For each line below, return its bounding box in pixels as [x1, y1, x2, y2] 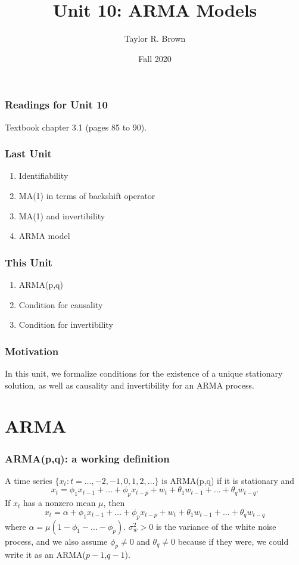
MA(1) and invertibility [18, 209, 105, 222]
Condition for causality [18, 298, 103, 311]
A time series [5, 474, 52, 486]
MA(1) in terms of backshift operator [18, 190, 155, 202]
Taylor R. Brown [124, 32, 186, 45]
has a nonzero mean [23, 496, 96, 509]
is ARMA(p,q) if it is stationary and [161, 474, 295, 486]
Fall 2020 [138, 52, 172, 64]
